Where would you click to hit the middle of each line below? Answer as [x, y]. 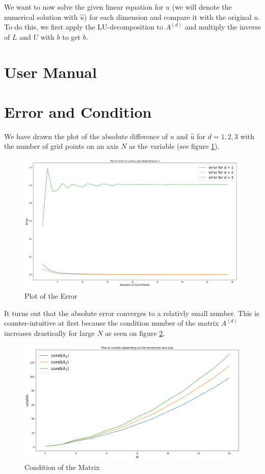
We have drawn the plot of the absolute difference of [86, 136]
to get [71, 36]
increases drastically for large [49, 333]
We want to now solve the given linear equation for [84, 7]
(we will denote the [202, 7]
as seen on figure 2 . [135, 333]
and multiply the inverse [223, 27]
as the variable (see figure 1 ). [174, 146]
